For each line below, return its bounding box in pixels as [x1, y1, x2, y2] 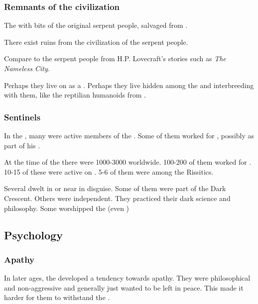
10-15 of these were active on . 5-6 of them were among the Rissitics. [4, 166, 214, 177]
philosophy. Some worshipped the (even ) [4, 203, 129, 213]
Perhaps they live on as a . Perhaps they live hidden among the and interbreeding [4, 80, 254, 90]
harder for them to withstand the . [4, 292, 110, 303]
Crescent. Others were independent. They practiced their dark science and [4, 193, 231, 203]
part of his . [4, 140, 40, 150]
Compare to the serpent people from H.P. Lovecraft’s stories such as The [4, 53, 226, 64]
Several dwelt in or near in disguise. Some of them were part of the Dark [4, 183, 226, 194]
